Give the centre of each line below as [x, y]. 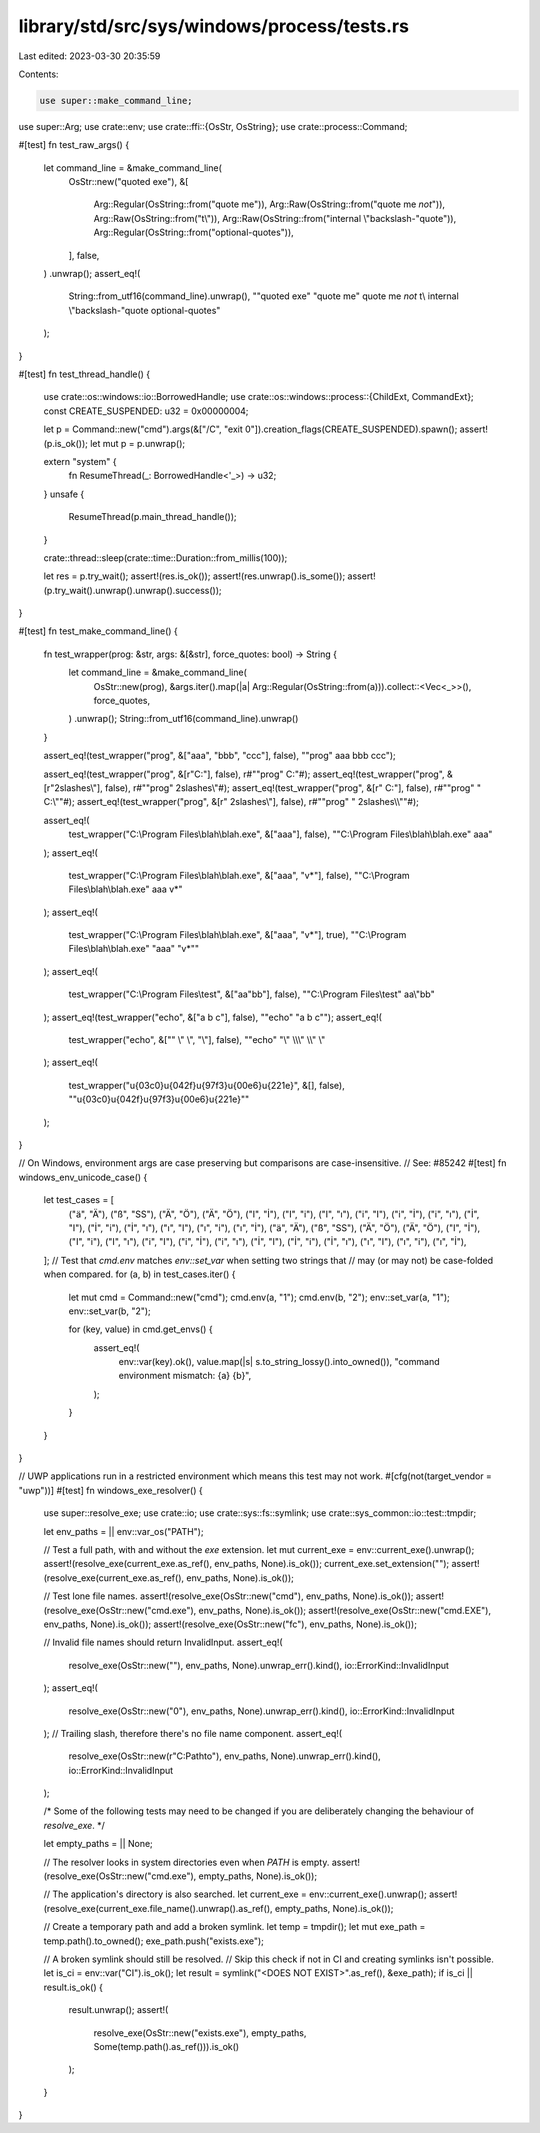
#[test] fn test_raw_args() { [74, 145]
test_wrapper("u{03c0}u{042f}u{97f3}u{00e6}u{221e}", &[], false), [206, 1085]
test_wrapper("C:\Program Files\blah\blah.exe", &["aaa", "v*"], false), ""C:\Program [239, 875]
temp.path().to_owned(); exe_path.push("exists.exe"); [154, 1941]
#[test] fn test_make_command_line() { [98, 631]
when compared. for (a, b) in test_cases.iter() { [139, 1274]
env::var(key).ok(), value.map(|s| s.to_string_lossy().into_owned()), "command [279, 1362]
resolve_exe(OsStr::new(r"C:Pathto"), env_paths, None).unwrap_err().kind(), [225, 1756]
